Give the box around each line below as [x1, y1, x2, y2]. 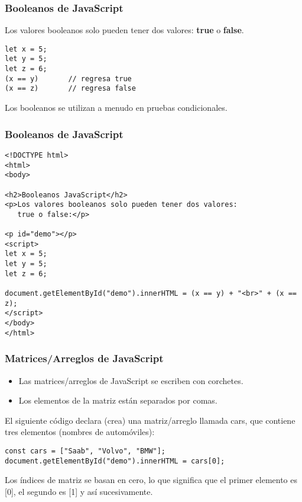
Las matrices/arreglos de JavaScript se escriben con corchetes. [18, 374, 243, 386]
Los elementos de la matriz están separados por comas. [18, 394, 217, 407]
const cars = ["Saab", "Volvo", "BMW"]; [5, 446, 166, 455]
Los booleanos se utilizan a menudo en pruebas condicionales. [5, 101, 228, 114]
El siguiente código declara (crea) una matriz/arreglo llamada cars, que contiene [5, 414, 295, 426]
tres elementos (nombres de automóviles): [5, 426, 155, 438]
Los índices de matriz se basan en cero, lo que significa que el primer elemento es [5, 474, 297, 486]
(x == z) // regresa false [5, 84, 136, 93]
